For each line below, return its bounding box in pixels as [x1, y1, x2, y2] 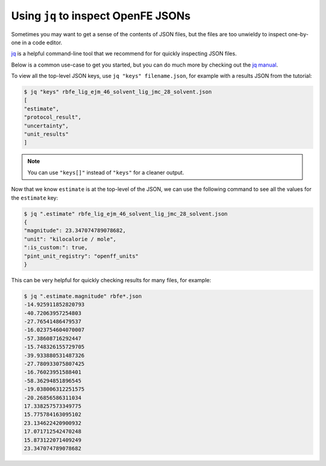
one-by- [288, 30, 309, 37]
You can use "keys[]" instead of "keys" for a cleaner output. [27, 169, 184, 176]
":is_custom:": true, [24, 244, 88, 251]
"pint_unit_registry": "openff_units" [24, 253, 139, 259]
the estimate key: [11, 194, 59, 201]
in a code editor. [22, 39, 63, 46]
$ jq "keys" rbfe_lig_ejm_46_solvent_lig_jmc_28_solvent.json [24, 88, 212, 95]
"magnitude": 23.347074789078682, [24, 227, 126, 234]
